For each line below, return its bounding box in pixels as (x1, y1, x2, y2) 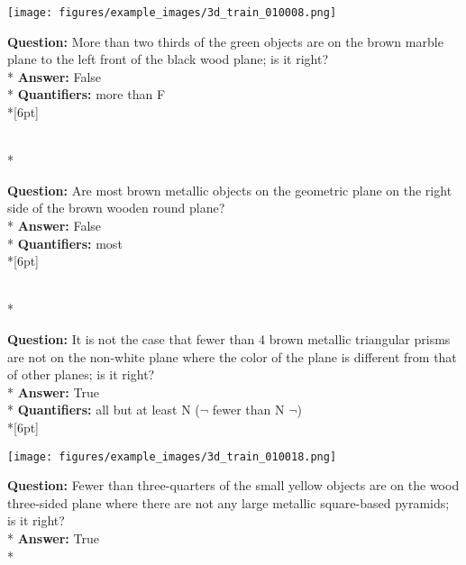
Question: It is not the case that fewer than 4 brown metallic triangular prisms (7, 329, 451, 348)
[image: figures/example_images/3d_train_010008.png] (7, 6, 337, 19)
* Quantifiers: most (7, 233, 123, 252)
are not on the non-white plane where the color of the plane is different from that (7, 347, 457, 366)
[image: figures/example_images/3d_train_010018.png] (7, 450, 337, 463)
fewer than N (212, 400, 285, 419)
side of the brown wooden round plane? (7, 198, 225, 217)
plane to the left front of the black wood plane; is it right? (7, 50, 329, 68)
